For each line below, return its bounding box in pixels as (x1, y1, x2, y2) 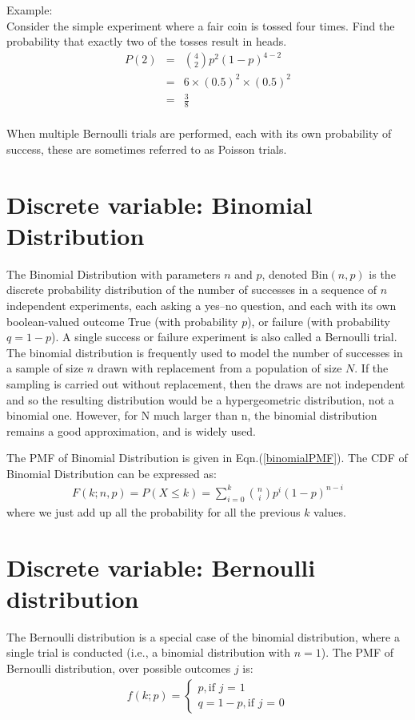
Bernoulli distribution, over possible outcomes (6, 659, 231, 676)
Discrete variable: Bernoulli (6, 550, 316, 583)
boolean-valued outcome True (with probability (6, 312, 238, 329)
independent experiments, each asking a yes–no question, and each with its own (6, 296, 397, 313)
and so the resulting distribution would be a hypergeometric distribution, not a (6, 391, 394, 408)
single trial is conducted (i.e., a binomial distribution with (6, 644, 291, 661)
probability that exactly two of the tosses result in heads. (6, 33, 287, 50)
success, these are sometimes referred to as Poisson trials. (6, 140, 287, 157)
